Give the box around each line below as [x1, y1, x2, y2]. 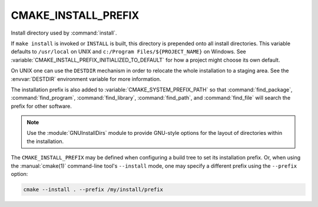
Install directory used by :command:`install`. [11, 29, 117, 36]
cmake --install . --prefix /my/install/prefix [23, 186, 163, 193]
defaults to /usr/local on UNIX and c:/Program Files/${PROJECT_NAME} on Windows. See [11, 48, 247, 55]
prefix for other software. [11, 103, 72, 110]
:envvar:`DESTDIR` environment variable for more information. [11, 75, 161, 82]
